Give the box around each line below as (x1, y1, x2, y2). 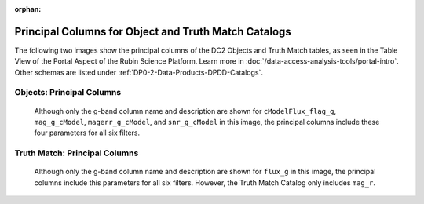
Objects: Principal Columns (14, 87, 122, 98)
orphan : (14, 5, 42, 13)
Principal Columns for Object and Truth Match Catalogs (14, 24, 292, 38)
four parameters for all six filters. (34, 128, 141, 137)
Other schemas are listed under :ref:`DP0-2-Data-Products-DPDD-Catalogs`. (14, 67, 263, 77)
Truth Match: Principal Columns (14, 148, 139, 158)
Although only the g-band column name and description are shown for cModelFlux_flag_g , (34, 106, 337, 115)
